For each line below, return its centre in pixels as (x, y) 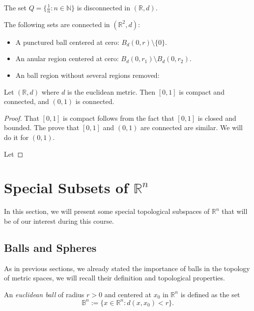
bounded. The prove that (42, 127)
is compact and (202, 91)
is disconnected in (104, 7)
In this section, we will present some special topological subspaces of (107, 211)
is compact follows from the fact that (119, 118)
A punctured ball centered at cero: (67, 42)
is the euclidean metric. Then (112, 91)
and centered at (128, 294)
